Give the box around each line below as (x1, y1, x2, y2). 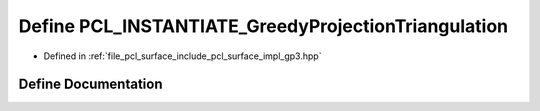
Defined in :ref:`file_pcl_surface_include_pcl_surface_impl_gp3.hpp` (43, 50, 322, 62)
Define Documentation (18, 76, 163, 93)
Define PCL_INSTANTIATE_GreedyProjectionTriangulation (18, 15, 509, 37)
